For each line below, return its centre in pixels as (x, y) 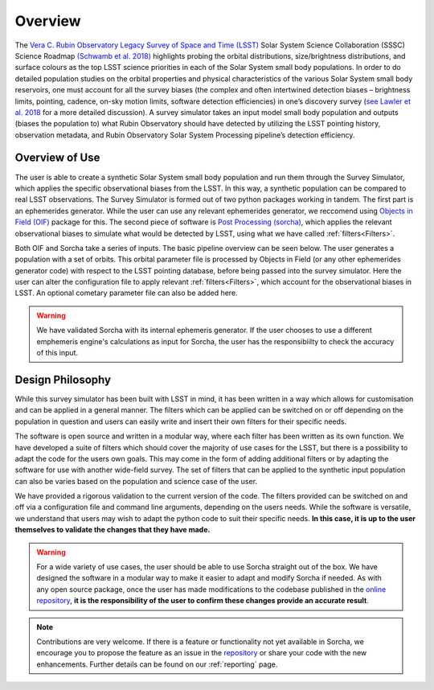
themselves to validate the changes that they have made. (113, 530)
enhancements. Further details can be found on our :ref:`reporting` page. (157, 664)
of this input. (57, 353)
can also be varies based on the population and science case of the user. (136, 481)
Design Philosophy (63, 379)
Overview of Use (57, 158)
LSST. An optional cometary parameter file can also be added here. (126, 293)
